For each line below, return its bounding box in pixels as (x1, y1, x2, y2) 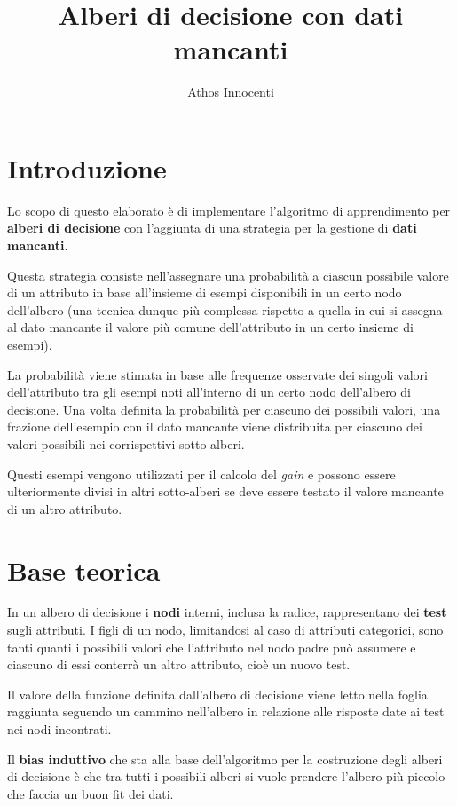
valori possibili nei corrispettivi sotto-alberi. (7, 434, 245, 453)
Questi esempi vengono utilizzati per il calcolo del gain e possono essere (7, 464, 396, 483)
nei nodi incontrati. (7, 720, 112, 739)
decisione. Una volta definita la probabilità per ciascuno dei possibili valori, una (7, 399, 441, 418)
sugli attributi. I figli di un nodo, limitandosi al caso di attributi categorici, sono (7, 620, 444, 639)
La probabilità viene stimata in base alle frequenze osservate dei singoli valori (7, 365, 428, 383)
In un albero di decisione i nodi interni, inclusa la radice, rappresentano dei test (7, 603, 447, 621)
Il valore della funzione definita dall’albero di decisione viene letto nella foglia (7, 684, 428, 703)
